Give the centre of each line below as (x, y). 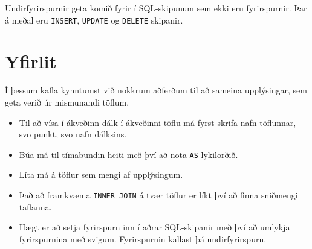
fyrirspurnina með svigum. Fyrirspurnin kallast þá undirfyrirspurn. (143, 238)
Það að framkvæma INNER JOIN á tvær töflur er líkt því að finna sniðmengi (158, 195)
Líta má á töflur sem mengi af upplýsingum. (101, 175)
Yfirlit (31, 61)
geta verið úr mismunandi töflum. (67, 102)
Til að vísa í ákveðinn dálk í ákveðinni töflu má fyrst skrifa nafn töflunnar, (158, 122)
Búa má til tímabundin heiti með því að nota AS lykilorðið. (128, 154)
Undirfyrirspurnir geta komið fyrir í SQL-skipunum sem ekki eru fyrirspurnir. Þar (156, 8)
